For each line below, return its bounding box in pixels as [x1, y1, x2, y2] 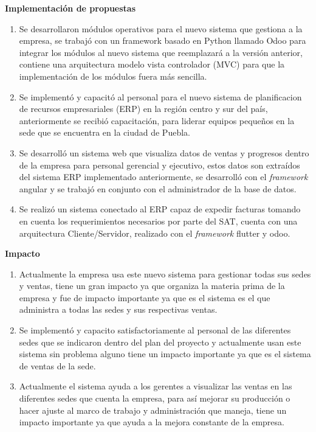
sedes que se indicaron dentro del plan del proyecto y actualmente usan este [19, 335, 301, 348]
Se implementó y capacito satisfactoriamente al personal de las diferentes [19, 324, 291, 336]
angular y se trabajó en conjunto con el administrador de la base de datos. [19, 182, 297, 195]
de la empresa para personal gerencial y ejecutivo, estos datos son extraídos [19, 158, 300, 171]
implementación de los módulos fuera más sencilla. [19, 69, 207, 82]
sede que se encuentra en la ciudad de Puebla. [19, 126, 190, 139]
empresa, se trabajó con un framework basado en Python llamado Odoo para [19, 34, 306, 47]
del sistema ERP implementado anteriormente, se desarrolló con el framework [19, 170, 308, 183]
